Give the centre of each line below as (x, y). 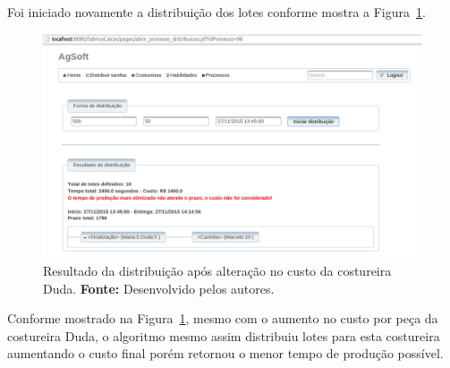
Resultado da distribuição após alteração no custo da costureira (217, 271)
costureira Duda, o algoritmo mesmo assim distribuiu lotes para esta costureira (224, 335)
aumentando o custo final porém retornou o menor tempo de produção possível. (225, 353)
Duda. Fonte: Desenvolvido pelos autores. (159, 288)
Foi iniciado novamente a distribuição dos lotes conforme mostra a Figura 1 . (217, 12)
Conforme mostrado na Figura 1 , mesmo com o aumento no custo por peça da (223, 318)
